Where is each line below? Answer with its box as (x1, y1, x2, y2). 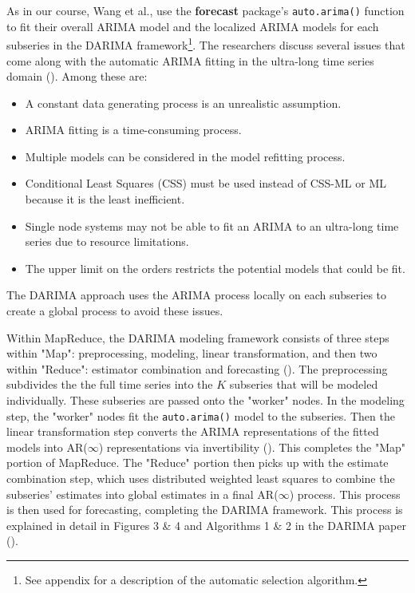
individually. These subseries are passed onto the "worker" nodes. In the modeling (6, 392, 405, 408)
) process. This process (289, 485, 401, 502)
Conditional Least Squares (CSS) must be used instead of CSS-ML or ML (25, 175, 386, 192)
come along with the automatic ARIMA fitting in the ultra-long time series (6, 52, 374, 69)
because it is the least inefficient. (25, 191, 185, 208)
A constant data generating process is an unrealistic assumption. (25, 94, 342, 111)
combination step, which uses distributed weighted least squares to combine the (6, 470, 395, 487)
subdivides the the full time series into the (6, 376, 213, 393)
